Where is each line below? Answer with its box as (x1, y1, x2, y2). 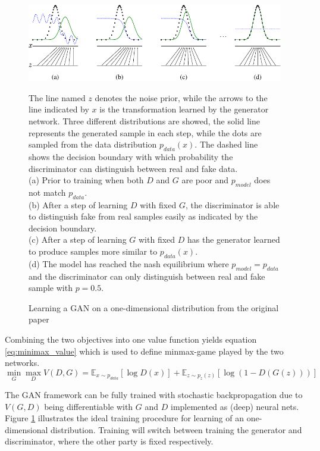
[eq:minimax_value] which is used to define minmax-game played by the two (5, 344, 284, 357)
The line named (29, 91, 86, 104)
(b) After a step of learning (29, 198, 128, 211)
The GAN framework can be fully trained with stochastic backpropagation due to (5, 389, 303, 401)
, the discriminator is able (185, 198, 280, 211)
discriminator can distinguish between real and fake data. (29, 162, 238, 174)
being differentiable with (44, 400, 133, 412)
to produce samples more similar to (29, 245, 158, 258)
